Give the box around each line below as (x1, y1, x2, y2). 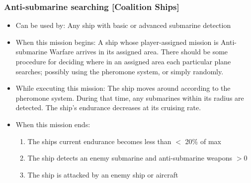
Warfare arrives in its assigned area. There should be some (49, 46, 228, 57)
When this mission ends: (15, 119, 90, 129)
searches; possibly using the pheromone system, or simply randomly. (15, 66, 224, 76)
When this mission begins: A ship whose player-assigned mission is (15, 36, 219, 47)
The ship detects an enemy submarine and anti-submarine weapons (27, 153, 233, 163)
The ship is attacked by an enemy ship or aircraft (27, 169, 178, 180)
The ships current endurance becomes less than (27, 136, 171, 146)
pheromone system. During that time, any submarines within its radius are (15, 92, 244, 103)
